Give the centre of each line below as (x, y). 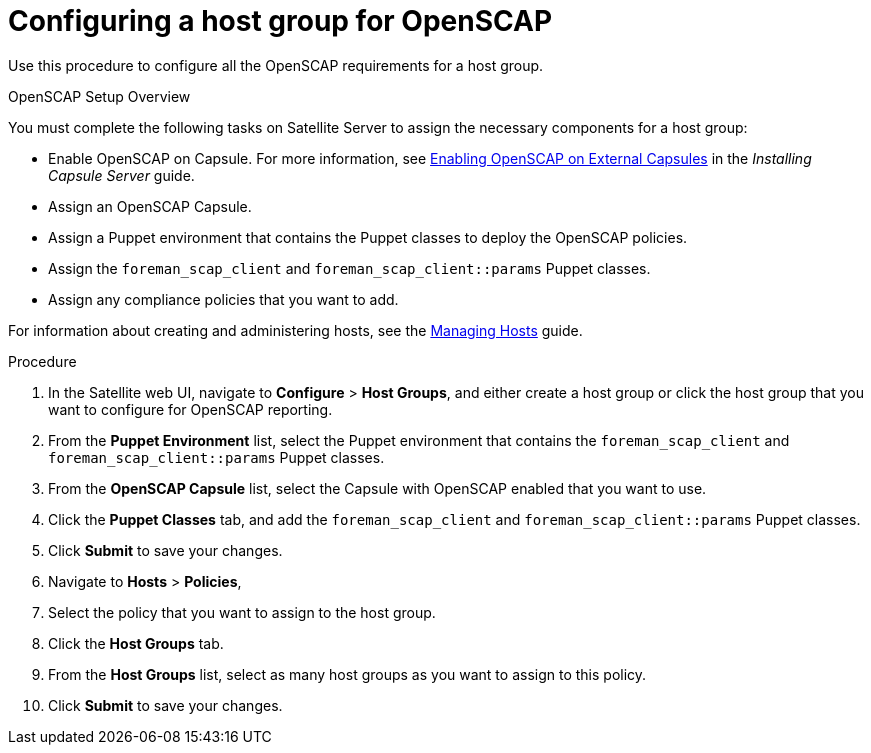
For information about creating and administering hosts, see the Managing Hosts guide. (295, 330)
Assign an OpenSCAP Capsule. (150, 206)
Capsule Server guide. (121, 175)
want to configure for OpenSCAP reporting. (190, 409)
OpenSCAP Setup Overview (99, 96)
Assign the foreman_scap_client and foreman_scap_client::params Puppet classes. (349, 268)
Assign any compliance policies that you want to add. (223, 299)
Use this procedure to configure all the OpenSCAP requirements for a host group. (276, 65)
